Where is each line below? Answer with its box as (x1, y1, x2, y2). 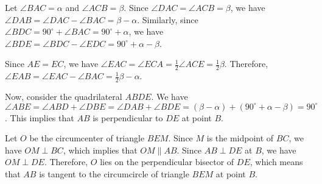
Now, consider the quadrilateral (5, 90, 122, 103)
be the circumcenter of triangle (29, 132, 145, 144)
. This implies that (5, 111, 74, 124)
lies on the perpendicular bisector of (100, 155, 234, 168)
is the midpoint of (206, 132, 274, 144)
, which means (250, 155, 303, 168)
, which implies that (63, 143, 138, 156)
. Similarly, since (137, 13, 198, 26)
